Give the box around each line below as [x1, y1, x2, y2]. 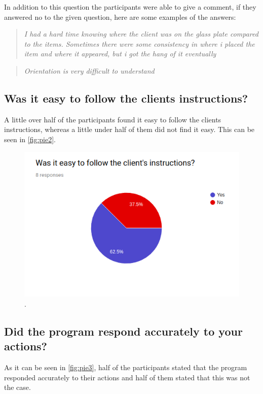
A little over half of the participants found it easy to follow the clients [4, 114, 221, 124]
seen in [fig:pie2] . [4, 134, 56, 144]
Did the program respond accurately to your [4, 323, 243, 339]
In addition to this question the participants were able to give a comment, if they [4, 2, 256, 12]
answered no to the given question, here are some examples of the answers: [4, 11, 236, 22]
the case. [4, 382, 31, 392]
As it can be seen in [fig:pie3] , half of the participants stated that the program [4, 362, 247, 373]
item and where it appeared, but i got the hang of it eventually [24, 48, 216, 59]
